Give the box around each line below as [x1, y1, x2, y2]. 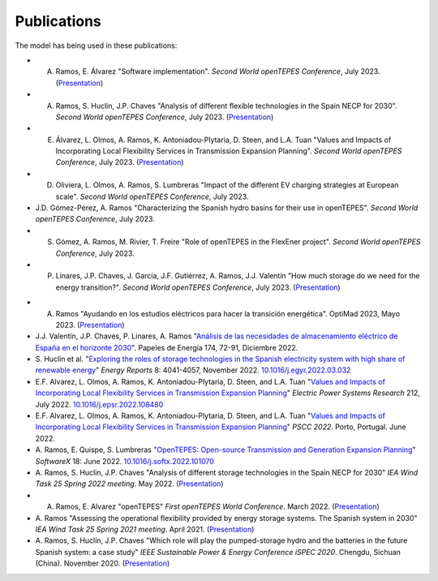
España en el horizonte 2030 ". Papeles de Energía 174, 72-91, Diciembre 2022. [35, 342, 298, 352]
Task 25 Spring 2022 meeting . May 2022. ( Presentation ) [35, 479, 224, 488]
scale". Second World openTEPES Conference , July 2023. [55, 192, 249, 201]
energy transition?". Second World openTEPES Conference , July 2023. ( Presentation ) [55, 282, 341, 292]
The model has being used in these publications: [15, 41, 178, 50]
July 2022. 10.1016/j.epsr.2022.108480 [35, 399, 164, 409]
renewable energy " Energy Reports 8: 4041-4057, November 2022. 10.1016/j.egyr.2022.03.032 [35, 365, 351, 375]
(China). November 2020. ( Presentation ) [35, 558, 170, 568]
